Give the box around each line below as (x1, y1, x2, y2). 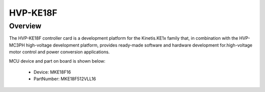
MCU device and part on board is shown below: (9, 58, 106, 64)
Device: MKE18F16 (33, 69, 71, 75)
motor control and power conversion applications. (9, 49, 110, 55)
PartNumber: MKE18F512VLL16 (33, 76, 96, 82)
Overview (9, 22, 42, 30)
